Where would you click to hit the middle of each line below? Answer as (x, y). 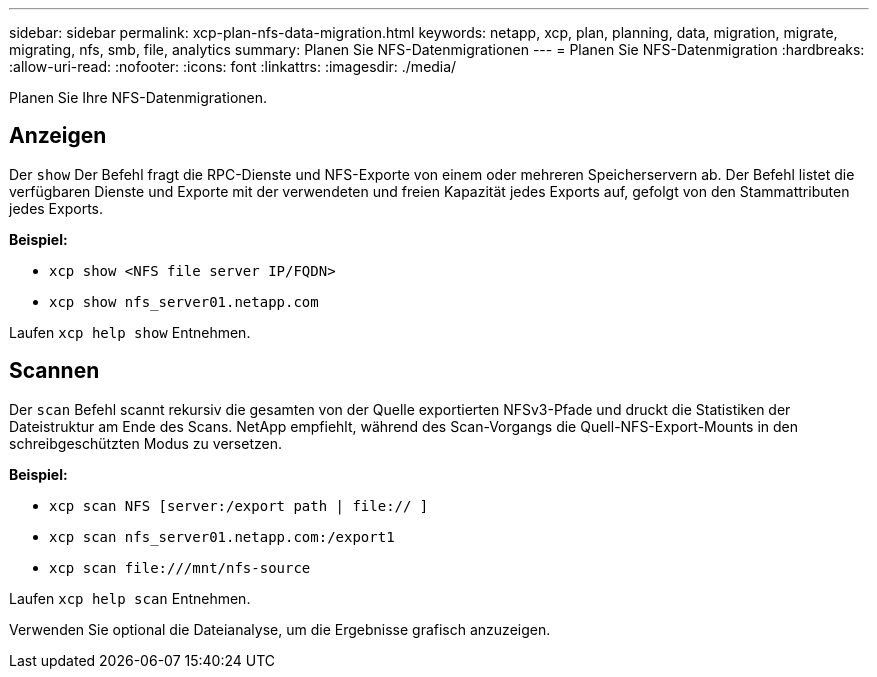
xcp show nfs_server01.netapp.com (184, 301)
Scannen (54, 371)
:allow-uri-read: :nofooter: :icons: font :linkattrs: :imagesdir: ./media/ (233, 66)
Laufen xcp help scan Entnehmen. (130, 598)
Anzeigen (58, 136)
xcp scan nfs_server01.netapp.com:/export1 (222, 536)
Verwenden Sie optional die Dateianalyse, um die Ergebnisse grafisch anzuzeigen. (280, 629)
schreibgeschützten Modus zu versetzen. (145, 443)
